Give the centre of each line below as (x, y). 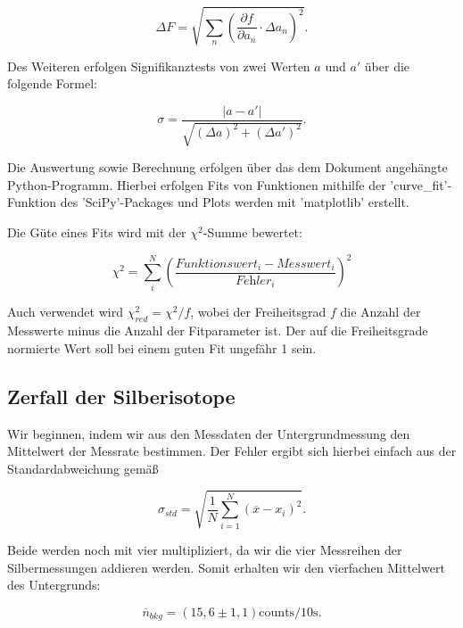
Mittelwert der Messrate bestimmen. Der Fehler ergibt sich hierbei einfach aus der (232, 451)
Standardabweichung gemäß (83, 468)
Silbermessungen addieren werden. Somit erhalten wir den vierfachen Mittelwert (226, 567)
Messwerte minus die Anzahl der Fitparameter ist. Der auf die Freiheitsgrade (218, 331)
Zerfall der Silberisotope (121, 396)
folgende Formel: (52, 83)
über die (387, 66)
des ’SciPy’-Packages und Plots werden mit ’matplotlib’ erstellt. (235, 202)
